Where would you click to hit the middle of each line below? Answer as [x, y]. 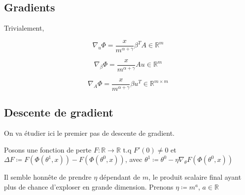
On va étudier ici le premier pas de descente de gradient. [89, 133]
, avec [134, 159]
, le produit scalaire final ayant [195, 177]
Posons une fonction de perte [48, 149]
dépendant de [120, 177]
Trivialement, [24, 28]
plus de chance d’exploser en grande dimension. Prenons [89, 186]
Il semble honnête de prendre [48, 177]
